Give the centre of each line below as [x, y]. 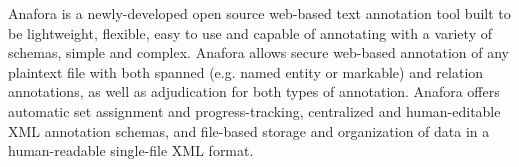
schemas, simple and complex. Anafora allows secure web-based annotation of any [259, 52]
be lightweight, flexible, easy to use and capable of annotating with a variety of [250, 32]
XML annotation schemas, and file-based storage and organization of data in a [249, 130]
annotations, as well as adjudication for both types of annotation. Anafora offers [254, 91]
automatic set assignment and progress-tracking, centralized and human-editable [254, 110]
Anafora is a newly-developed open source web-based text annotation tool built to [259, 13]
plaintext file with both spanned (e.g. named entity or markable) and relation [246, 71]
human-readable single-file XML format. [131, 150]
